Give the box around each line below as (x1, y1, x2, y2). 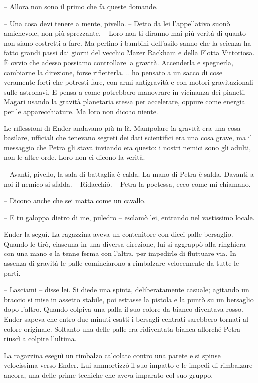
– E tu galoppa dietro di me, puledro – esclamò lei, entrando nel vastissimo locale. (4, 212, 255, 222)
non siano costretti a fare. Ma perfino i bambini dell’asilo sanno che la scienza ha (4, 37, 251, 48)
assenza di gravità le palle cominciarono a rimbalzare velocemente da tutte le (4, 258, 239, 268)
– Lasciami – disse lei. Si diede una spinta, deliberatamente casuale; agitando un (4, 284, 249, 295)
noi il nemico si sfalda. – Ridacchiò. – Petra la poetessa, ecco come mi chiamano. (4, 178, 251, 189)
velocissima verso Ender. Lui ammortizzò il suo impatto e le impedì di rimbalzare (4, 360, 253, 370)
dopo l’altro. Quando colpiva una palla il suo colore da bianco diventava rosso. (4, 304, 243, 314)
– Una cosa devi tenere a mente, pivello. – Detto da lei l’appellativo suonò (4, 18, 230, 28)
